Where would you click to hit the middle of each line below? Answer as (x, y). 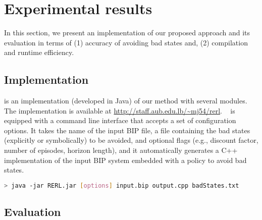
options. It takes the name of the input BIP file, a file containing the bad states (127, 130)
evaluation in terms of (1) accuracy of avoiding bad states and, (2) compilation (126, 42)
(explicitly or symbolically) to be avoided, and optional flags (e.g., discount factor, (131, 140)
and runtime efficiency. (39, 52)
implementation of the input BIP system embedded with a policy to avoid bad (125, 160)
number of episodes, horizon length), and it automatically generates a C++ (121, 150)
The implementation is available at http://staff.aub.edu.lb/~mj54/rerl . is (120, 110)
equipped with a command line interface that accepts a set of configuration (120, 120)
